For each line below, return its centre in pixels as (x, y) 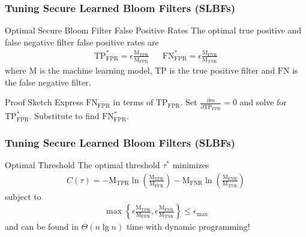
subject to (23, 196)
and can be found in (42, 227)
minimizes (191, 164)
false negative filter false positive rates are (82, 42)
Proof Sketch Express (44, 102)
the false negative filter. (48, 82)
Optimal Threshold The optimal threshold (82, 164)
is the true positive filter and (222, 70)
